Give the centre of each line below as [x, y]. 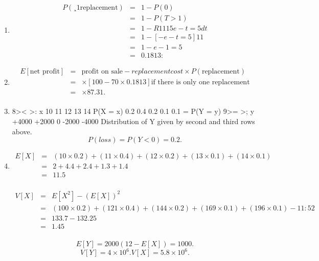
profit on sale [102, 72]
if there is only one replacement [200, 82]
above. [22, 131]
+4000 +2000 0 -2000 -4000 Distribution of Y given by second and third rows [133, 121]
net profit [45, 72]
